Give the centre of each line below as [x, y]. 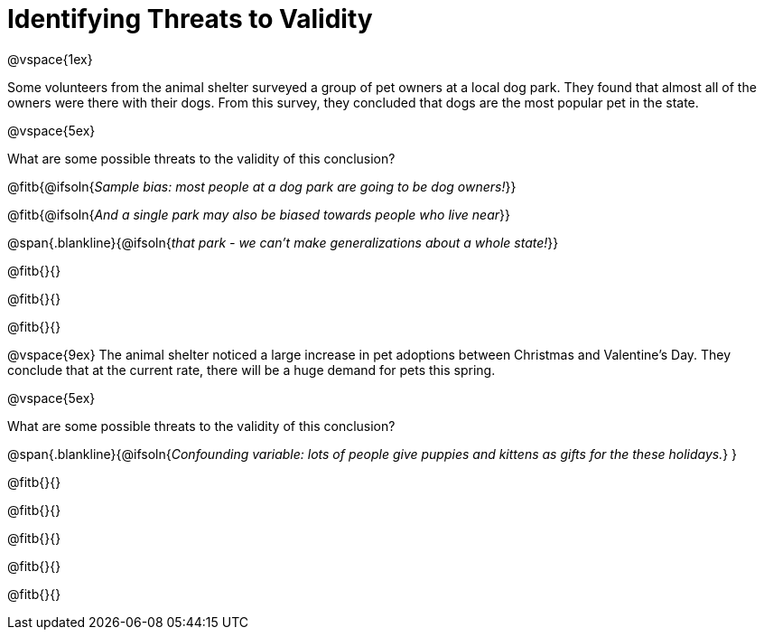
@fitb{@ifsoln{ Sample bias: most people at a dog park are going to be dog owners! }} [262, 186]
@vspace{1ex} [50, 59]
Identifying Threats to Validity [190, 19]
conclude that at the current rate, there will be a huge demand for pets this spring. [252, 370]
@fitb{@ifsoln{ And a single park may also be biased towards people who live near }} [259, 214]
